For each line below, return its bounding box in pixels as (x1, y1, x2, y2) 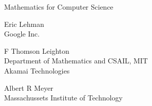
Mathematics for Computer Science (4, 2, 113, 12)
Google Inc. (4, 28, 40, 39)
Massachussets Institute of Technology (4, 92, 123, 103)
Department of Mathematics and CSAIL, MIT (4, 55, 148, 66)
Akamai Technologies (4, 65, 70, 76)
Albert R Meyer (4, 82, 54, 93)
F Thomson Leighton (4, 45, 69, 56)
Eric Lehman (4, 18, 44, 29)
